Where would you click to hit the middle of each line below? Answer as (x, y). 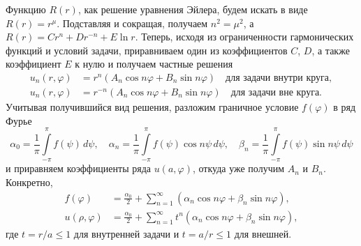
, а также (331, 50)
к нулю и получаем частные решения (154, 64)
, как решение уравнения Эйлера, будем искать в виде (193, 9)
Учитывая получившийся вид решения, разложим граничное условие (152, 107)
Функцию (26, 9)
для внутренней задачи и (126, 233)
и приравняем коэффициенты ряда (79, 168)
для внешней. (263, 233)
